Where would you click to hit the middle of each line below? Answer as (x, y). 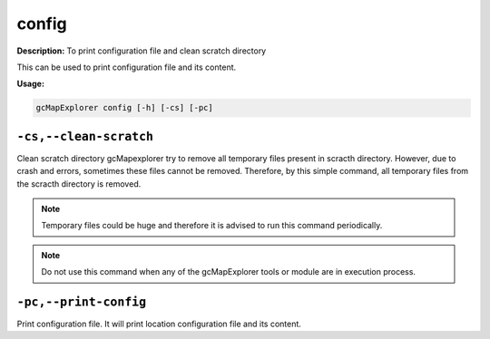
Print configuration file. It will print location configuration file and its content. (159, 324)
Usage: (31, 84)
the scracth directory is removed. (79, 184)
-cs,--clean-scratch (85, 136)
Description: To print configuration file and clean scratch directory (142, 51)
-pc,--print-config (82, 302)
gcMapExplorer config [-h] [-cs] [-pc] (124, 108)
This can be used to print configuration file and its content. (127, 67)
